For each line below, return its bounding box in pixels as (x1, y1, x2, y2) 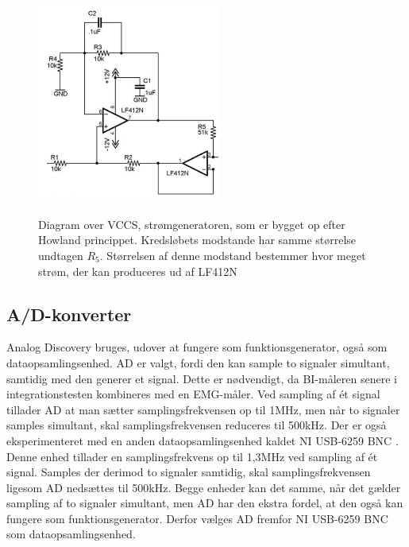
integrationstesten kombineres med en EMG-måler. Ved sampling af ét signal (6, 386, 380, 402)
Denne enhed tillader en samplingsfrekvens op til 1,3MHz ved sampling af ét (6, 448, 378, 464)
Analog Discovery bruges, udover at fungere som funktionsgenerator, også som (6, 339, 388, 355)
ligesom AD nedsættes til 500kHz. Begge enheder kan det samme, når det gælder (6, 479, 401, 495)
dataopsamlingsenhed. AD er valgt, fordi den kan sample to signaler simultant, (6, 354, 390, 370)
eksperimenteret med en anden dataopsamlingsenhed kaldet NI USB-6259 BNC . (6, 432, 399, 448)
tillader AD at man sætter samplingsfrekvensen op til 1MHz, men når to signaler (6, 401, 400, 417)
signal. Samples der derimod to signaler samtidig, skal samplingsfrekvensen (6, 464, 371, 480)
